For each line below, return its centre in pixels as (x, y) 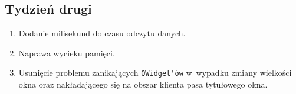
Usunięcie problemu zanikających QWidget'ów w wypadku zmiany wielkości (155, 73)
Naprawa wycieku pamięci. (67, 53)
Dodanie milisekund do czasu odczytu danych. (102, 33)
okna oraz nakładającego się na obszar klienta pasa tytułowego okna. (143, 84)
